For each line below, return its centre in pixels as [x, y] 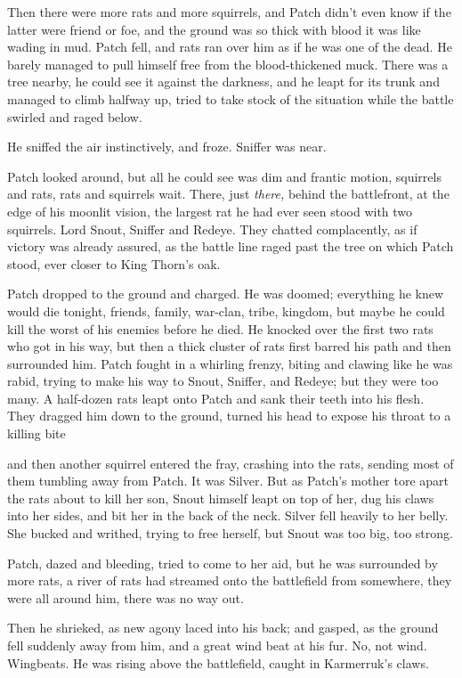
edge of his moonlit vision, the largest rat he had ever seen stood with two [210, 211]
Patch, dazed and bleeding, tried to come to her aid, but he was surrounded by [223, 563]
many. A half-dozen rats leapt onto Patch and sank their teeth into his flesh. [216, 398]
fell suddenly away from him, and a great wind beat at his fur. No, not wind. [217, 645]
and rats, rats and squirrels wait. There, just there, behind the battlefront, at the [228, 194]
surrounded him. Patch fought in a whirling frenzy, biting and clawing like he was [230, 363]
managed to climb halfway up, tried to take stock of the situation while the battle [231, 98]
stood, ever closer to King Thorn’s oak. [114, 263]
